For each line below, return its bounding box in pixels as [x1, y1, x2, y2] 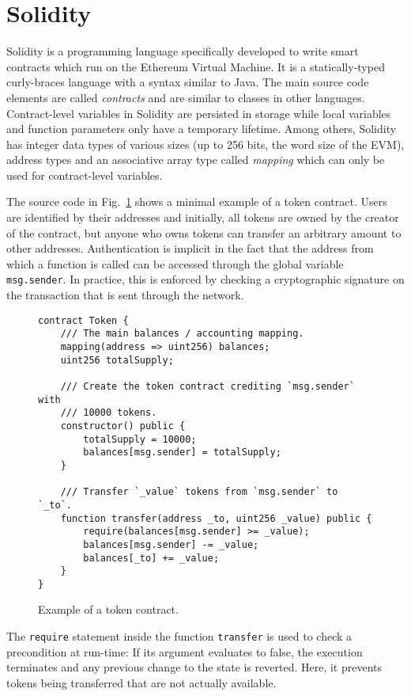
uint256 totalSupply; [60, 354, 174, 366]
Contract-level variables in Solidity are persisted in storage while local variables [6, 105, 391, 121]
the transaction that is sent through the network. [6, 287, 244, 303]
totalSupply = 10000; [83, 433, 197, 445]
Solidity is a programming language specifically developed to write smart [6, 43, 359, 59]
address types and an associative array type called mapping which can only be [6, 151, 385, 168]
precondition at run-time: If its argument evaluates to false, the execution [6, 643, 363, 660]
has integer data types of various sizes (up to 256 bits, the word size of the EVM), [6, 135, 405, 152]
